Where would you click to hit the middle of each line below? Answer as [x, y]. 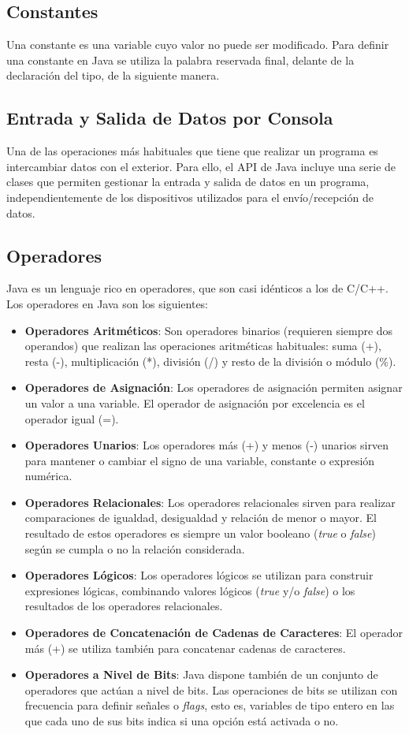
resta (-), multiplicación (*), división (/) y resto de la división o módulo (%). [210, 361]
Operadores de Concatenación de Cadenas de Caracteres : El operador [214, 633]
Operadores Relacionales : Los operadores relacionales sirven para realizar [210, 502]
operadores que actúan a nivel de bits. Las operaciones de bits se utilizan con [211, 689]
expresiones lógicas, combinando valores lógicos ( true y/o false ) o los [190, 590]
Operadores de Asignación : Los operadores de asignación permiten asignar [214, 387]
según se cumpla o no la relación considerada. [135, 548]
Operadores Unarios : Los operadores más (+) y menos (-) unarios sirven [206, 445]
